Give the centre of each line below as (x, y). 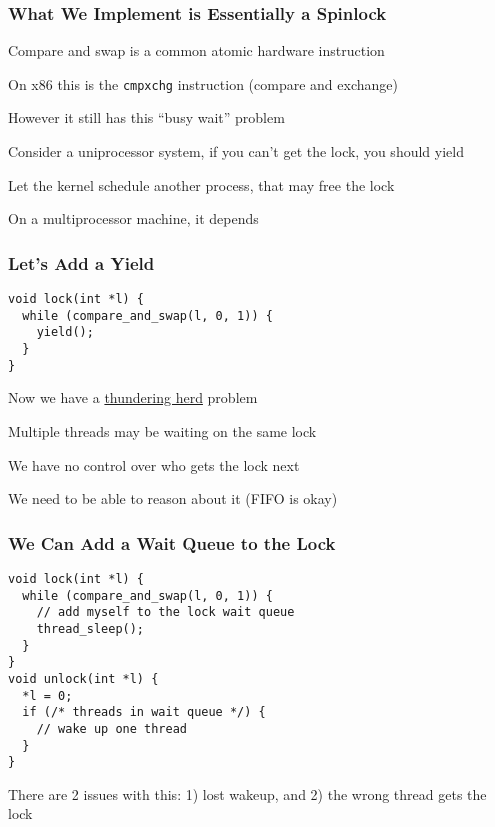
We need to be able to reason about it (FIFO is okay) (173, 498)
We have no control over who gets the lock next (154, 464)
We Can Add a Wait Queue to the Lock (172, 542)
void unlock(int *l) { (83, 678)
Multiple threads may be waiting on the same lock (162, 430)
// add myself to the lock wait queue (165, 612)
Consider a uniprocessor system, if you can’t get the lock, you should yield (236, 151)
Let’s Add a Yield (81, 262)
